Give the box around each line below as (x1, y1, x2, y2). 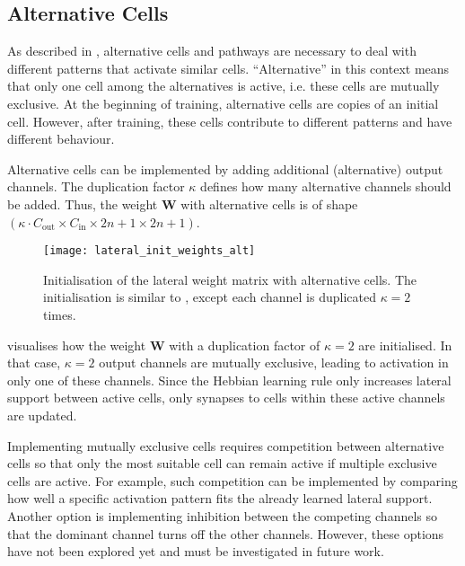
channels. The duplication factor (7, 177, 185, 196)
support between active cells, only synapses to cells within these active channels (7, 388, 445, 407)
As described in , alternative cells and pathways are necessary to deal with (7, 41, 417, 60)
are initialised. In (358, 335, 452, 354)
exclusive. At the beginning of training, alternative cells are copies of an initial (7, 93, 439, 112)
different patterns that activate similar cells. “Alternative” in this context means (7, 58, 450, 77)
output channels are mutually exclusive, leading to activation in (99, 353, 449, 372)
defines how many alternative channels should (200, 177, 452, 196)
